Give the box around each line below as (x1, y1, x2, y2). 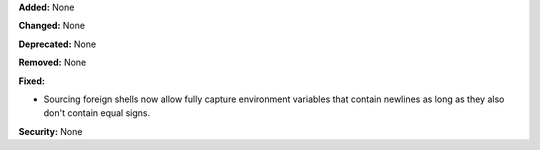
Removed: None (18, 56, 87, 69)
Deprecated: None (18, 38, 97, 50)
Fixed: (18, 75, 45, 87)
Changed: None (18, 20, 85, 32)
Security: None (18, 125, 83, 137)
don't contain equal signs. (43, 107, 150, 119)
